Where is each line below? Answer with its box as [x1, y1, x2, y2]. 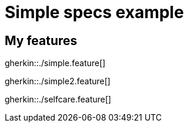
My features [5, 33, 78, 48]
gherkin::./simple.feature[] [5, 58, 106, 68]
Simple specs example [5, 2, 184, 22]
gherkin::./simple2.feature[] [5, 76, 110, 87]
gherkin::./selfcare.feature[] [5, 94, 112, 105]
